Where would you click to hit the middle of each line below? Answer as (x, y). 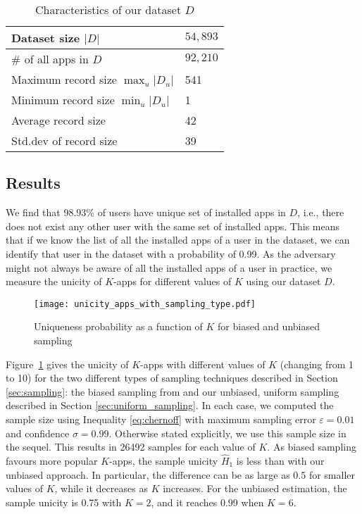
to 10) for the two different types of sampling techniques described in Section (172, 378)
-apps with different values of (203, 364)
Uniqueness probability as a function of (118, 326)
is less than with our (280, 460)
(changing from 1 (317, 364)
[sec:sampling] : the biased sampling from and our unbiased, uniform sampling (173, 391)
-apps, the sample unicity (164, 460)
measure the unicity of (54, 281)
